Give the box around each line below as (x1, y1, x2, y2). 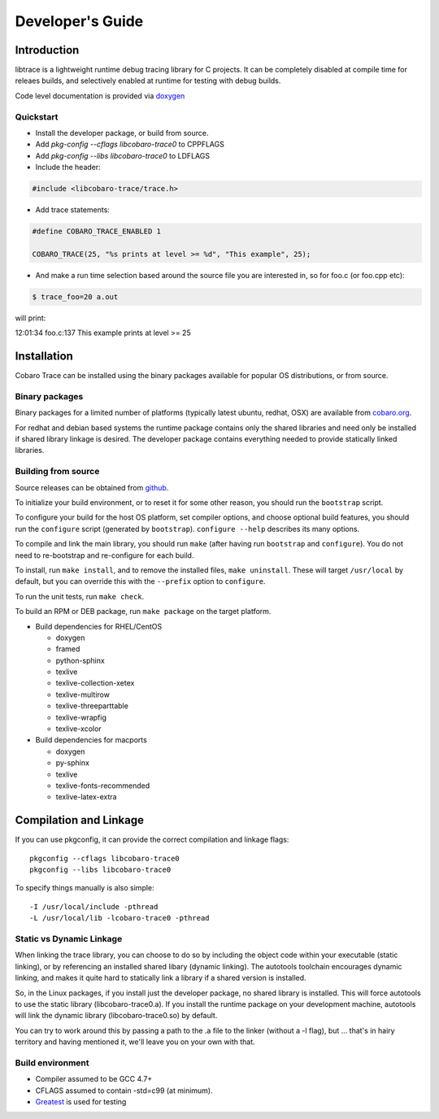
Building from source (15, 466, 100, 477)
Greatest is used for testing (35, 1097, 127, 1107)
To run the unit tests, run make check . (15, 591, 145, 601)
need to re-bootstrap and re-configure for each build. (15, 550, 194, 560)
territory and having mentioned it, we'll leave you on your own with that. (15, 1037, 255, 1047)
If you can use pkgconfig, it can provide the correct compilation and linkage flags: (15, 834, 289, 845)
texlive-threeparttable (55, 701, 129, 711)
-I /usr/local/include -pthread (29, 902, 159, 911)
